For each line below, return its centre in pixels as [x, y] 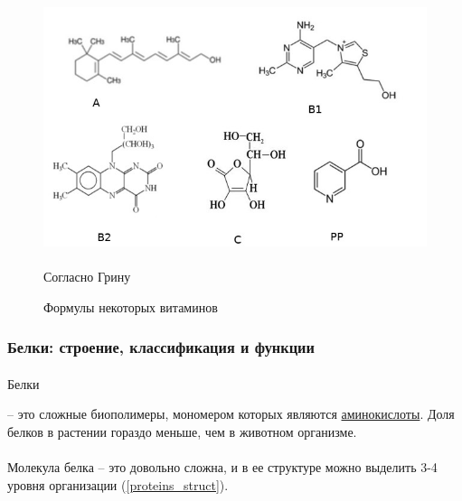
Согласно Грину [87, 277]
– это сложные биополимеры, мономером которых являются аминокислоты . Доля [231, 414]
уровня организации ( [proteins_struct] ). [118, 484]
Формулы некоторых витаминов [131, 306]
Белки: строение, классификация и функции [161, 347]
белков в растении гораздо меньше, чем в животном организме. [182, 431]
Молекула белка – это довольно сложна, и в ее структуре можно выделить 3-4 [222, 467]
